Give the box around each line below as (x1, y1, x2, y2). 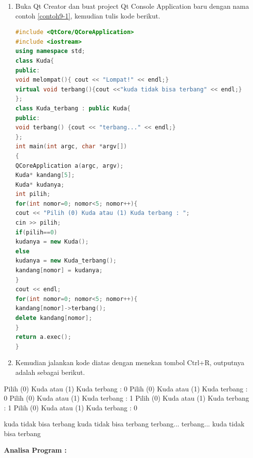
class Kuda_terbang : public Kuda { (15, 105, 131, 112)
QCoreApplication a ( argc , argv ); (15, 162, 124, 169)
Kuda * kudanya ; (15, 181, 65, 188)
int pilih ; (15, 191, 51, 198)
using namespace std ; (15, 48, 86, 55)
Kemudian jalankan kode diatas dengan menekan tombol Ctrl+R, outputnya (15, 357, 244, 368)
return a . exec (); (15, 334, 72, 341)
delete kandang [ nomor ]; (15, 315, 92, 321)
